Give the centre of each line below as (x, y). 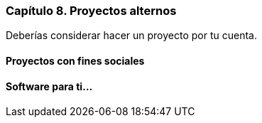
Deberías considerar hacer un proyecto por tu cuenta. (131, 36)
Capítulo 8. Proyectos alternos (91, 11)
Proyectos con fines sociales (75, 60)
